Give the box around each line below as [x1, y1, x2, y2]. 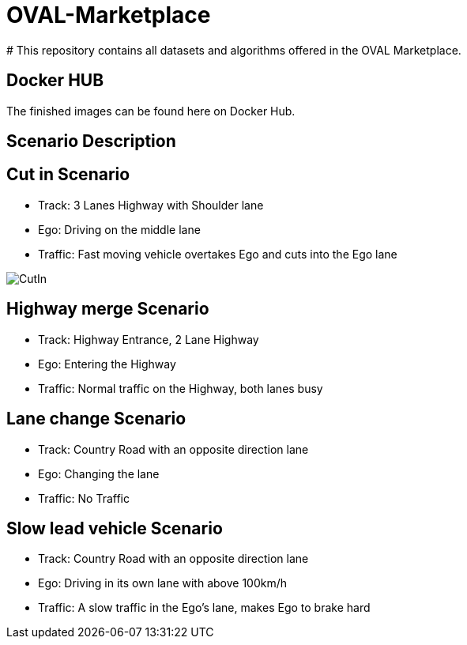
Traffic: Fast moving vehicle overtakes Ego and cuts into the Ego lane [38, 247, 397, 261]
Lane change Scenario [6, 409, 186, 429]
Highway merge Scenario [6, 299, 209, 319]
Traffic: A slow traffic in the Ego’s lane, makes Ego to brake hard [38, 601, 371, 615]
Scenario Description [6, 131, 176, 152]
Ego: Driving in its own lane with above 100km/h [38, 576, 288, 590]
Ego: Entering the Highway [38, 356, 176, 371]
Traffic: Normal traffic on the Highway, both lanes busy [38, 381, 323, 395]
